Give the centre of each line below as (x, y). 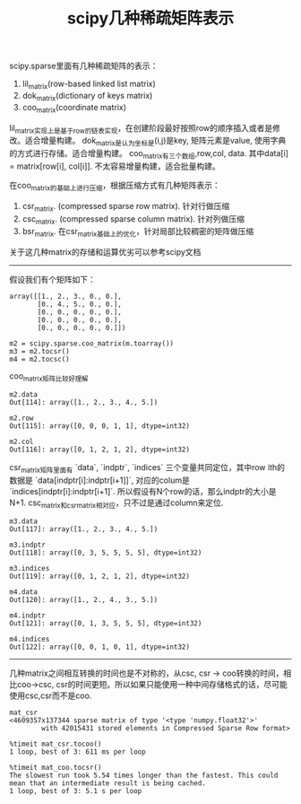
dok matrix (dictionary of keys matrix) (87, 96)
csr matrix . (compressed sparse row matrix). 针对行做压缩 (126, 207)
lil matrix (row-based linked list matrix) (89, 84)
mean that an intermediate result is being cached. (107, 783)
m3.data (24, 521)
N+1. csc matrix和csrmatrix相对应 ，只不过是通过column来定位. (116, 503)
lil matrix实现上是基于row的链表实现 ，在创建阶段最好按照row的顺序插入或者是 (141, 129)
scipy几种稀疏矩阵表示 (150, 18)
